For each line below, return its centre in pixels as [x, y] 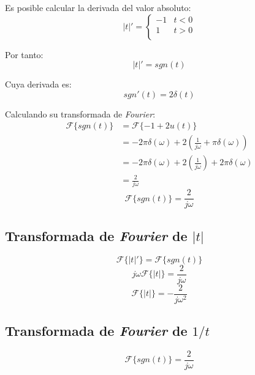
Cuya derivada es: [38, 84]
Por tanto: [24, 54]
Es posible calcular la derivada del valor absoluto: [98, 7]
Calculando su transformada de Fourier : [80, 113]
